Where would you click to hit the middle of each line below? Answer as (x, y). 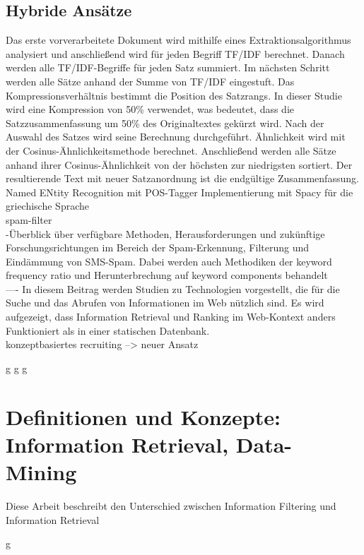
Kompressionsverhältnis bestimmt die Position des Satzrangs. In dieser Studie (174, 95)
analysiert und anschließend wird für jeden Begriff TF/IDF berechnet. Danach (175, 53)
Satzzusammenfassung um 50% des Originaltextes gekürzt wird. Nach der (165, 123)
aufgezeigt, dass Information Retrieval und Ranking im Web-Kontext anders (171, 317)
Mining (41, 472)
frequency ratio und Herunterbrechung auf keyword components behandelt (167, 275)
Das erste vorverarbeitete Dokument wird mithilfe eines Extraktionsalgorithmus (178, 40)
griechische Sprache (47, 206)
